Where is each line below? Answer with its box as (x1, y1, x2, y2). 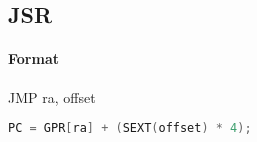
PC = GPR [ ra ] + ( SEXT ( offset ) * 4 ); (8, 121, 252, 136)
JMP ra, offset (8, 86, 96, 107)
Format (8, 48, 59, 69)
